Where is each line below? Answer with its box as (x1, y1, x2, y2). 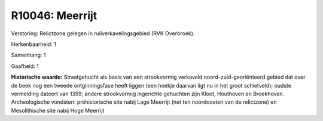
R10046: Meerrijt (11, 9, 97, 22)
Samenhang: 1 (11, 51, 46, 59)
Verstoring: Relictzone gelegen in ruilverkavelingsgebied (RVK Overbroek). (11, 30, 195, 37)
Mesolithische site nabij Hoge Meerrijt (11, 107, 105, 114)
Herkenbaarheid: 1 (11, 41, 56, 48)
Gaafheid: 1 (11, 63, 39, 70)
